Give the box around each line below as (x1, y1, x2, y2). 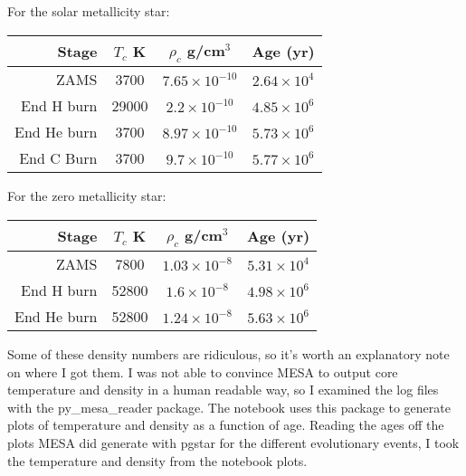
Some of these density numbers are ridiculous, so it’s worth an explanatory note (7, 344, 450, 363)
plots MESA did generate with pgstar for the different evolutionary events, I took (7, 433, 460, 452)
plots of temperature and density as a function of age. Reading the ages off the (7, 415, 444, 434)
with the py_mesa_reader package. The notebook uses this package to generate (7, 397, 451, 416)
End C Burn (19, 148, 98, 169)
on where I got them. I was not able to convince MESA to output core (7, 362, 398, 381)
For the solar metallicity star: (7, 2, 170, 21)
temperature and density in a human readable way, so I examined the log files (7, 380, 439, 399)
